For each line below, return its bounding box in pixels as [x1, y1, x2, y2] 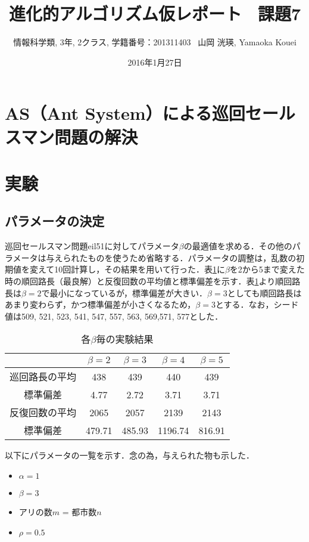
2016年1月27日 [127, 55, 182, 68]
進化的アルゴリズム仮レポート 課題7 [8, 1, 301, 26]
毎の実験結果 [96, 332, 154, 346]
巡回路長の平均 [10, 370, 77, 384]
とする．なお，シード [215, 298, 299, 311]
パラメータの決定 [5, 212, 105, 230]
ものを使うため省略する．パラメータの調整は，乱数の [88, 251, 296, 264]
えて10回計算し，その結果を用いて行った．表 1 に [38, 263, 225, 275]
